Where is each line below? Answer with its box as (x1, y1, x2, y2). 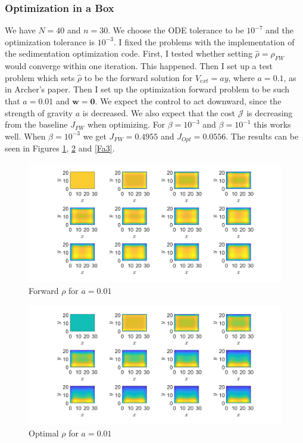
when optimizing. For (87, 118, 165, 131)
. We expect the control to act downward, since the (95, 94, 282, 107)
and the (265, 24, 293, 36)
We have (5, 24, 36, 36)
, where (228, 71, 255, 83)
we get (83, 129, 107, 142)
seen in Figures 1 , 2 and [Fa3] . (5, 142, 115, 154)
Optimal (29, 427, 59, 439)
